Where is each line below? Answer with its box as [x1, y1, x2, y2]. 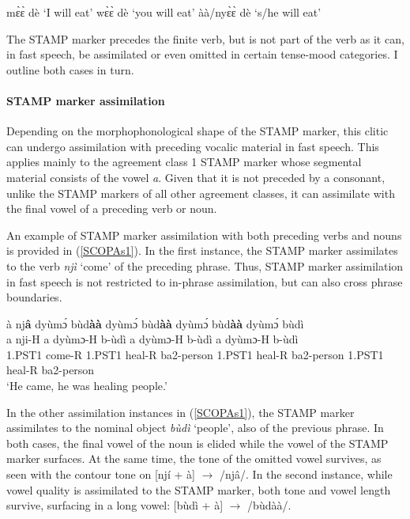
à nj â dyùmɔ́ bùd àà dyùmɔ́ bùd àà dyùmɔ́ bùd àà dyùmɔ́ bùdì [6, 315, 304, 331]
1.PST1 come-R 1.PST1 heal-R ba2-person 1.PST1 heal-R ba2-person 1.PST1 [6, 346, 384, 362]
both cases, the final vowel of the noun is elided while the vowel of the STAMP [6, 434, 389, 451]
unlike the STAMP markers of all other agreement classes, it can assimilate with [6, 184, 395, 201]
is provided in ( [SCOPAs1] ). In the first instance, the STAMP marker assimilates [6, 242, 398, 259]
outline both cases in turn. [6, 61, 134, 78]
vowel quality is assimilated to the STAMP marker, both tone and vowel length [6, 481, 391, 498]
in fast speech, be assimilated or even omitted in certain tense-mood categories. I [6, 46, 398, 63]
